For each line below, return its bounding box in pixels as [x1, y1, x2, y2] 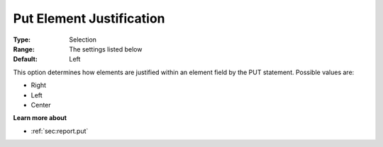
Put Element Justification [13, 11, 166, 26]
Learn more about [13, 114, 67, 122]
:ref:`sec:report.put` [30, 127, 89, 135]
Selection [69, 35, 97, 44]
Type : [13, 35, 31, 44]
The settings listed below [69, 45, 143, 53]
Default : [13, 55, 38, 64]
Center [30, 100, 51, 109]
